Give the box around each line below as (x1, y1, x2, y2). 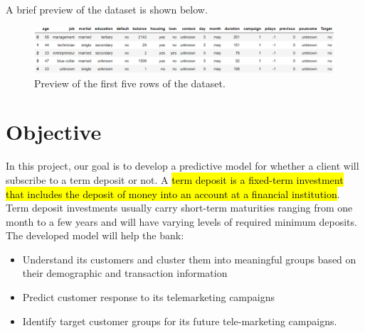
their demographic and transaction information (22, 266, 228, 280)
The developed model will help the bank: (6, 228, 184, 243)
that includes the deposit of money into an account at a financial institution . (6, 186, 340, 201)
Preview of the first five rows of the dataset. (34, 75, 226, 90)
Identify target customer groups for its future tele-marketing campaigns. (22, 313, 337, 328)
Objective (6, 117, 102, 146)
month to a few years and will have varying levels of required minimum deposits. (6, 214, 357, 229)
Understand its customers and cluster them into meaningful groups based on (22, 251, 356, 266)
